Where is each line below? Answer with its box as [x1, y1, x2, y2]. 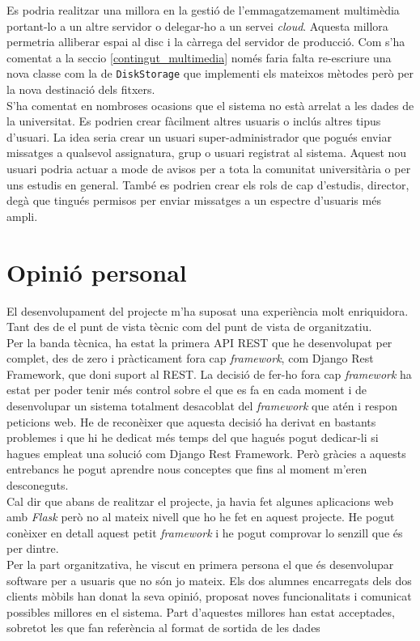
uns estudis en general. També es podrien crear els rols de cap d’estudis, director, [6, 176, 409, 193]
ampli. [6, 207, 38, 224]
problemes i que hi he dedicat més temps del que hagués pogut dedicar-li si [6, 429, 379, 446]
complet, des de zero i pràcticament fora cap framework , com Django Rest [6, 350, 374, 367]
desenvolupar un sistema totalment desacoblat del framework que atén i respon [6, 397, 398, 414]
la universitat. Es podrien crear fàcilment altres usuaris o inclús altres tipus [6, 112, 381, 129]
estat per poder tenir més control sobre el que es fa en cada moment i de [6, 381, 367, 398]
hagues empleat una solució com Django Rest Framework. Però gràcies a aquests [6, 444, 406, 461]
